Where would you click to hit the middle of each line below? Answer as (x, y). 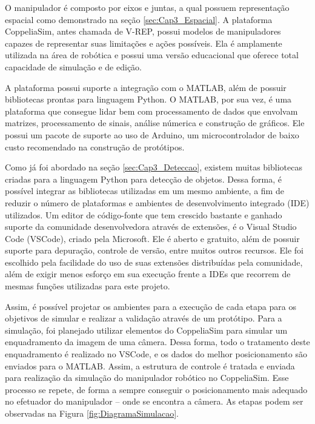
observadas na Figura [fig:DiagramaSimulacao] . (92, 413)
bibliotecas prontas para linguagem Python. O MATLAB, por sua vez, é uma (148, 99)
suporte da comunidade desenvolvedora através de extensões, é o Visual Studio (151, 227)
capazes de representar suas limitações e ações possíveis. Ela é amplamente (144, 43)
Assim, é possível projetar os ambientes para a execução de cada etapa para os (151, 306)
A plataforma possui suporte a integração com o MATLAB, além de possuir (146, 87)
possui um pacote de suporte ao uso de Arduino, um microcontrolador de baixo (152, 134)
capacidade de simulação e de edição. (73, 66)
